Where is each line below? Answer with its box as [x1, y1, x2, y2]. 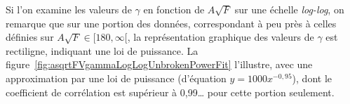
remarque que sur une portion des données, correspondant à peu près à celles [6, 15, 337, 30]
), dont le [292, 70, 332, 85]
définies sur [6, 30, 54, 44]
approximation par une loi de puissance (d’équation [6, 70, 227, 85]
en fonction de [143, 2, 205, 16]
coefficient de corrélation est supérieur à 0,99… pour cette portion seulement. [6, 84, 335, 99]
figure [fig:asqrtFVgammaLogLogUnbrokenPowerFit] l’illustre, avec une [6, 57, 313, 72]
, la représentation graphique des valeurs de [127, 30, 314, 44]
